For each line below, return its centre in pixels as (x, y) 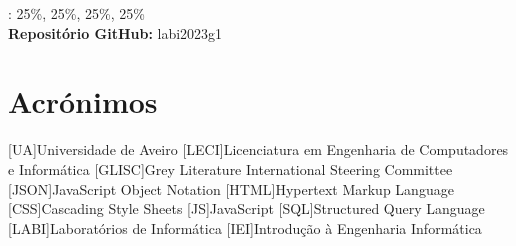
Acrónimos (83, 101)
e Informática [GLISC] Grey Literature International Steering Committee (230, 168)
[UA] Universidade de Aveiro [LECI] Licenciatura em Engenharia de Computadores (258, 149)
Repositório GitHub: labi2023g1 (115, 32)
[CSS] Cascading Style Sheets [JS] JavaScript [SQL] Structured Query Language (246, 208)
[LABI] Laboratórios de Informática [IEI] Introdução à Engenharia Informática (245, 227)
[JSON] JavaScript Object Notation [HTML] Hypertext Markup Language (231, 188)
